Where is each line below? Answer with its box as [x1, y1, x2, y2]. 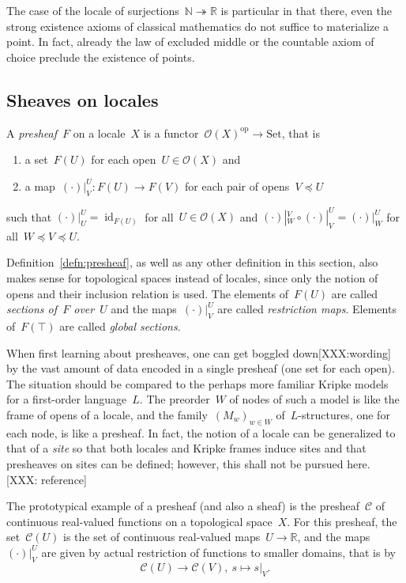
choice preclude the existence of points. [6, 48, 195, 65]
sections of [6, 301, 58, 317]
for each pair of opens [185, 177, 290, 194]
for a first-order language [6, 391, 127, 407]
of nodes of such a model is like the [229, 391, 400, 407]
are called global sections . [59, 318, 181, 335]
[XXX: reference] [6, 471, 87, 487]
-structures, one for [298, 407, 390, 422]
